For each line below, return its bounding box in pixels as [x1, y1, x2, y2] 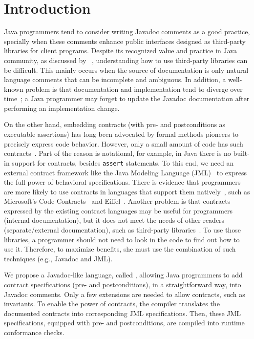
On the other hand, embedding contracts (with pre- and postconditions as [4, 119, 226, 129]
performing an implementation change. [4, 103, 120, 113]
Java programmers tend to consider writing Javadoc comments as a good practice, [4, 26, 250, 37]
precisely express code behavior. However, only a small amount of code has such [4, 138, 243, 148]
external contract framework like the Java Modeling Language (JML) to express [4, 167, 247, 177]
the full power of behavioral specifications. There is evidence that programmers [4, 177, 241, 187]
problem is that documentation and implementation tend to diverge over [25, 84, 243, 94]
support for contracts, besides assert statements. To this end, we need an [12, 157, 234, 168]
